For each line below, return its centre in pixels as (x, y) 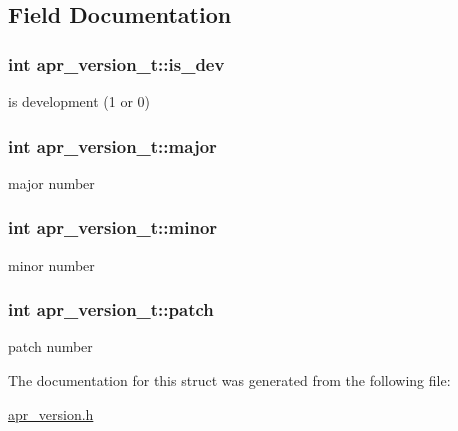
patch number (50, 346)
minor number (51, 264)
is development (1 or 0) (79, 101)
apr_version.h (51, 413)
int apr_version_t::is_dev (116, 63)
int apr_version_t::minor (113, 227)
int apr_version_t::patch (111, 309)
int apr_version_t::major (112, 145)
